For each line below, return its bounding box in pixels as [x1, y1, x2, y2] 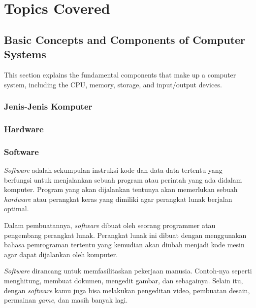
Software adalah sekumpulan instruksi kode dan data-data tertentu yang [4, 165, 223, 175]
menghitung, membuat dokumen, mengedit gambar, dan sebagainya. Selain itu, [4, 275, 243, 285]
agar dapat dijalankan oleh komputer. [4, 249, 118, 259]
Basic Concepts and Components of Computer [4, 32, 246, 47]
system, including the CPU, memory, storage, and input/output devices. [4, 79, 222, 89]
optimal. [4, 203, 29, 214]
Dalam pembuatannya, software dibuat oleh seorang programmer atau [4, 220, 216, 231]
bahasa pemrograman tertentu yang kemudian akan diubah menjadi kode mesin [4, 239, 245, 250]
